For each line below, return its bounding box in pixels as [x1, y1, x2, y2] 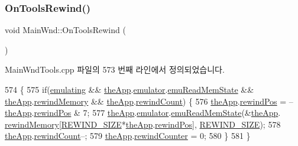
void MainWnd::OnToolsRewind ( [5, 24, 126, 36]
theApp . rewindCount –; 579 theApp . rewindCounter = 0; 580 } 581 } [5, 129, 251, 142]
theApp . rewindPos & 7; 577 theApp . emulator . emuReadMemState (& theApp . [5, 106, 281, 119]
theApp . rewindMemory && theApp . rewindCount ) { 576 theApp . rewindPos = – [5, 95, 293, 107]
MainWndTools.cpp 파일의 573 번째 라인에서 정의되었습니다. [5, 63, 225, 76]
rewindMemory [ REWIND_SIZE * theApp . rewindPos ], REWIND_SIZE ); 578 [5, 118, 281, 130]
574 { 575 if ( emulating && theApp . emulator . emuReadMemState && [5, 83, 254, 95]
